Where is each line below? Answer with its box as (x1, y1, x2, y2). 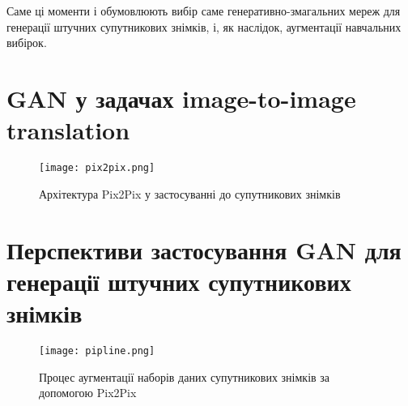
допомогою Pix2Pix (39, 384, 137, 401)
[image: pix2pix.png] (39, 162, 155, 174)
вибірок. (6, 34, 47, 51)
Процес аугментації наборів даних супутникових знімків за (39, 368, 330, 385)
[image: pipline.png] (39, 344, 155, 357)
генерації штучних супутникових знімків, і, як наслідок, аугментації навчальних (6, 18, 402, 35)
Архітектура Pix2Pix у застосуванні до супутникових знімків (39, 185, 341, 202)
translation (6, 113, 130, 147)
